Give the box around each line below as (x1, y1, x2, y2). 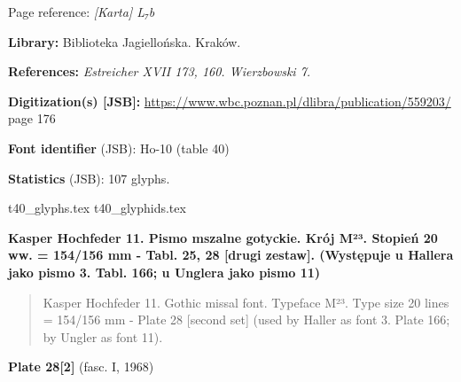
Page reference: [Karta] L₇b (8, 3, 155, 20)
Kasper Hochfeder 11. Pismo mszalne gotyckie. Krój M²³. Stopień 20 (8, 228, 438, 246)
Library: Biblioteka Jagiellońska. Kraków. (8, 32, 241, 51)
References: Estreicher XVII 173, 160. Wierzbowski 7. (8, 62, 311, 81)
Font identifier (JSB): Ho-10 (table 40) (8, 138, 230, 157)
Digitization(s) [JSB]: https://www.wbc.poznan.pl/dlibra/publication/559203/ (8, 91, 451, 110)
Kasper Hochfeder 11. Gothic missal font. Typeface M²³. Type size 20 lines (43, 292, 449, 311)
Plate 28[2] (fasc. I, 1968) (8, 357, 154, 376)
